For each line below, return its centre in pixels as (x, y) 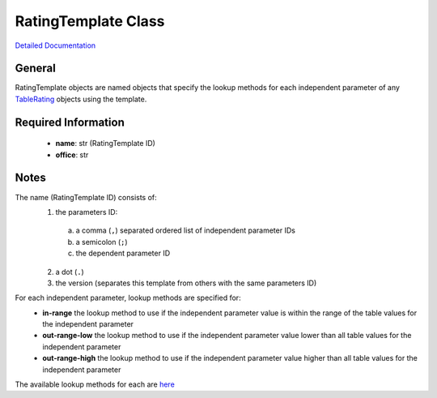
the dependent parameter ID (123, 253)
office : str (72, 155)
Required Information (70, 122)
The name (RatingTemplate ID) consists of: (86, 197)
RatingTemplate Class (90, 21)
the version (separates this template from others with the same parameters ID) (186, 283)
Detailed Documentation (55, 45)
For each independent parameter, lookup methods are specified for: (128, 298)
